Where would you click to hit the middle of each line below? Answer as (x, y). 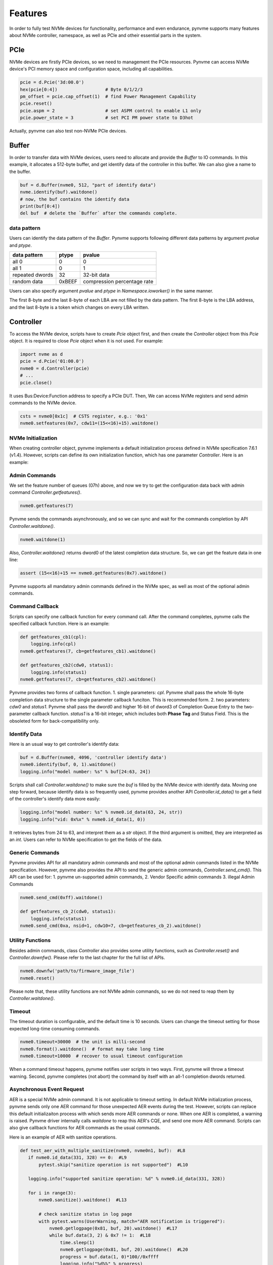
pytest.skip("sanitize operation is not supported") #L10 (113, 1165)
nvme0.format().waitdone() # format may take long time (92, 1049)
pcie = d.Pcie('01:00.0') (52, 361)
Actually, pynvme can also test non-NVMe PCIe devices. (68, 131)
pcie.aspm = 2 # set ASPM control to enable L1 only (111, 111)
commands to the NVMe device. (43, 403)
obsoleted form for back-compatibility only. (54, 721)
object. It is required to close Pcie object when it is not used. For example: (86, 341)
